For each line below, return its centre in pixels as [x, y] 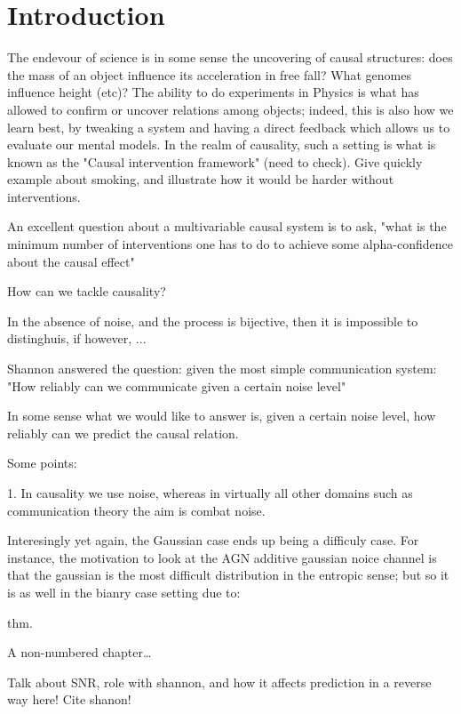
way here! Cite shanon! [69, 699]
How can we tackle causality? [87, 291]
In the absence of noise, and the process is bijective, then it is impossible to [213, 321]
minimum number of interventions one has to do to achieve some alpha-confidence [230, 244]
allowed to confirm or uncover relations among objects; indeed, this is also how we [230, 109]
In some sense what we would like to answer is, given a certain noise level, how [222, 416]
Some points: [42, 463]
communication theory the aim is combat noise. [136, 510]
